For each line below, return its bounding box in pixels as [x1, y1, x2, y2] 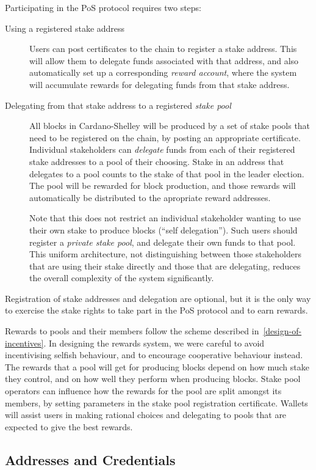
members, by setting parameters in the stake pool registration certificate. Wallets [5, 396, 308, 409]
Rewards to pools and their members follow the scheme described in [5, 325, 259, 337]
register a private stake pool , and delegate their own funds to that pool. [29, 235, 296, 248]
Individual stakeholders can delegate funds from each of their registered [29, 143, 295, 156]
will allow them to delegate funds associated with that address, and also [29, 54, 299, 67]
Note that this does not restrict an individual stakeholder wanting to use [29, 211, 301, 224]
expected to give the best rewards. [5, 420, 133, 433]
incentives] [5, 336, 44, 349]
